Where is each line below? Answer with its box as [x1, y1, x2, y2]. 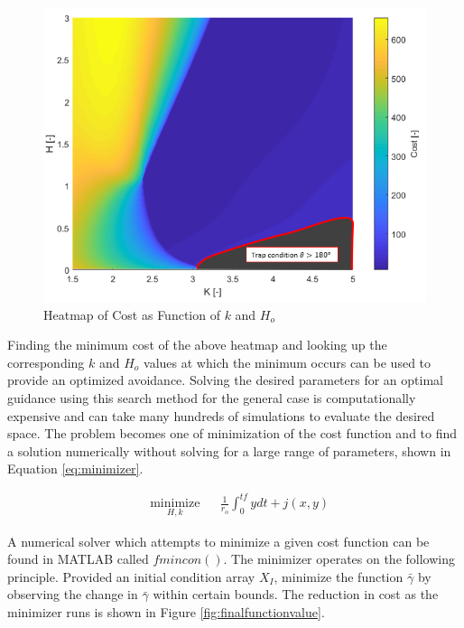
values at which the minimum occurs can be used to [144, 352, 432, 371]
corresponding [7, 352, 85, 371]
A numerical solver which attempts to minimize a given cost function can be [7, 531, 430, 550]
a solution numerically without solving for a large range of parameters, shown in [7, 441, 451, 460]
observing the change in [7, 585, 138, 604]
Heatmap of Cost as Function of [43, 305, 220, 323]
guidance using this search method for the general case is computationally [7, 388, 416, 407]
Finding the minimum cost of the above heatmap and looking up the [7, 335, 387, 354]
